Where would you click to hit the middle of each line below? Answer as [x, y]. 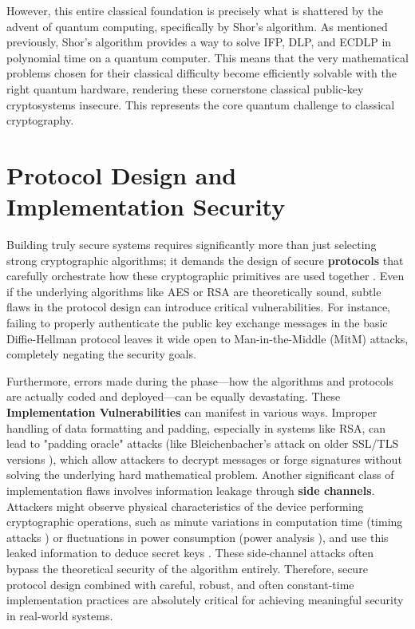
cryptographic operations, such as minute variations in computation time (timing [205, 522]
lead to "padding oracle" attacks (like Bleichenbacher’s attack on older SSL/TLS [203, 443]
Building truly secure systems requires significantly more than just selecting [192, 245]
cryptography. [40, 120]
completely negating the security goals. [101, 354]
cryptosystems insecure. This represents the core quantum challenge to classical [201, 104]
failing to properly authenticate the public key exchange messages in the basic [197, 323]
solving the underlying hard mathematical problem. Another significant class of [200, 475]
